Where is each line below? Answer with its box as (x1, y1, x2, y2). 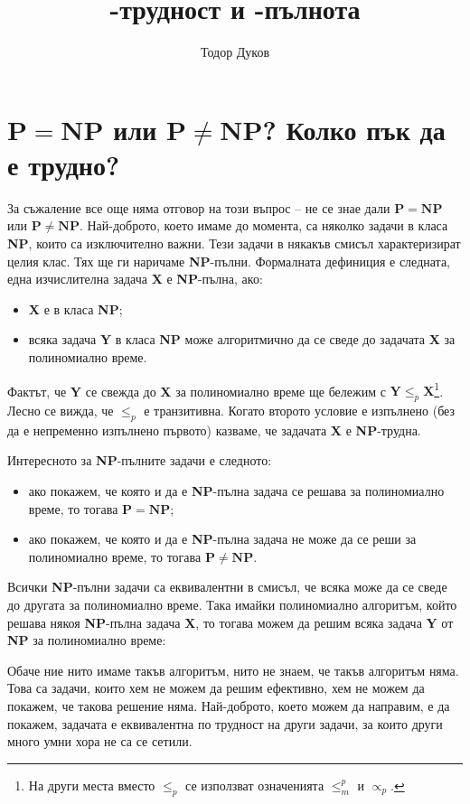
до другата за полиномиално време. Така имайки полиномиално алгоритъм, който (7, 595, 457, 613)
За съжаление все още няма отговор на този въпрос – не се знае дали (7, 198, 390, 217)
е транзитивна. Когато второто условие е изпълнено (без (144, 401, 455, 420)
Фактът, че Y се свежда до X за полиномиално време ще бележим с (7, 381, 386, 400)
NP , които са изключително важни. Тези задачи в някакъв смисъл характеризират (7, 234, 461, 253)
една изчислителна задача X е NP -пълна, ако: (7, 269, 263, 288)
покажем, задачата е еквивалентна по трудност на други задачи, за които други (7, 714, 443, 733)
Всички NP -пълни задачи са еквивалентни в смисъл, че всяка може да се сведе (7, 577, 447, 596)
